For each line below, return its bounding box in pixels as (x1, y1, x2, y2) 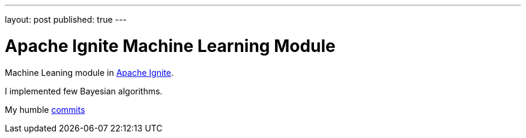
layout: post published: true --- (5, 14, 127, 24)
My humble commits (5, 104, 85, 115)
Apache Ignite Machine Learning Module (5, 35, 336, 56)
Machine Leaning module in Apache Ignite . (5, 67, 174, 78)
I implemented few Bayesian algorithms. (5, 85, 163, 96)
